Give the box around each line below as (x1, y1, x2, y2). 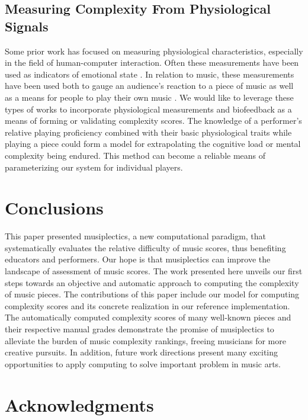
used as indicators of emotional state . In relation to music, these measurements (5, 68, 294, 80)
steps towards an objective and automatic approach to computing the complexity (5, 276, 299, 288)
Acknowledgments (5, 392, 154, 416)
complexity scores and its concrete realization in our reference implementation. (5, 299, 290, 312)
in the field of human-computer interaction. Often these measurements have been (5, 56, 299, 69)
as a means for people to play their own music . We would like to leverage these (5, 91, 294, 103)
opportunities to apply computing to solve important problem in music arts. (5, 357, 281, 370)
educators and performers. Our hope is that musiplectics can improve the (5, 253, 271, 265)
